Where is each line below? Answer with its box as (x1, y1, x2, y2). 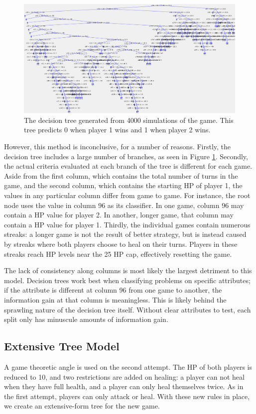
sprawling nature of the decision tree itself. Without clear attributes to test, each (4, 304, 251, 314)
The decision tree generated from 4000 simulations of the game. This (24, 114, 234, 125)
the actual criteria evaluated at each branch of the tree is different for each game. (4, 161, 253, 171)
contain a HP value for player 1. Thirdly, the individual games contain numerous (4, 219, 251, 229)
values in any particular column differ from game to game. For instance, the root (4, 190, 251, 200)
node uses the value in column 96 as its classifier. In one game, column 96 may (4, 200, 244, 210)
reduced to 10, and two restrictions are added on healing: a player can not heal (4, 371, 245, 382)
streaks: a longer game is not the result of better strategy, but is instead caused (4, 229, 247, 239)
